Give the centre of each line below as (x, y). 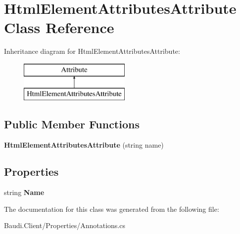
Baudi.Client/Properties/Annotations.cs (65, 225)
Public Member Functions (72, 124)
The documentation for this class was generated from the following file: (112, 209)
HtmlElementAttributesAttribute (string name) (84, 145)
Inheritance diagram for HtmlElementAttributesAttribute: (92, 51)
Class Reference (59, 27)
